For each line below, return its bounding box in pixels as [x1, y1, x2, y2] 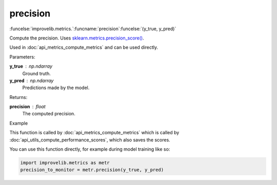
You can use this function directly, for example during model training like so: [9, 146, 170, 152]
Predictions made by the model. [22, 85, 90, 91]
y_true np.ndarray [9, 63, 53, 69]
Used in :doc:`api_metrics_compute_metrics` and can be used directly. [9, 44, 159, 51]
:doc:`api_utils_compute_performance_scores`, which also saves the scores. [9, 136, 170, 143]
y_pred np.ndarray [9, 77, 54, 84]
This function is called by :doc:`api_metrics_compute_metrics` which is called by [9, 130, 180, 136]
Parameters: [9, 54, 35, 60]
